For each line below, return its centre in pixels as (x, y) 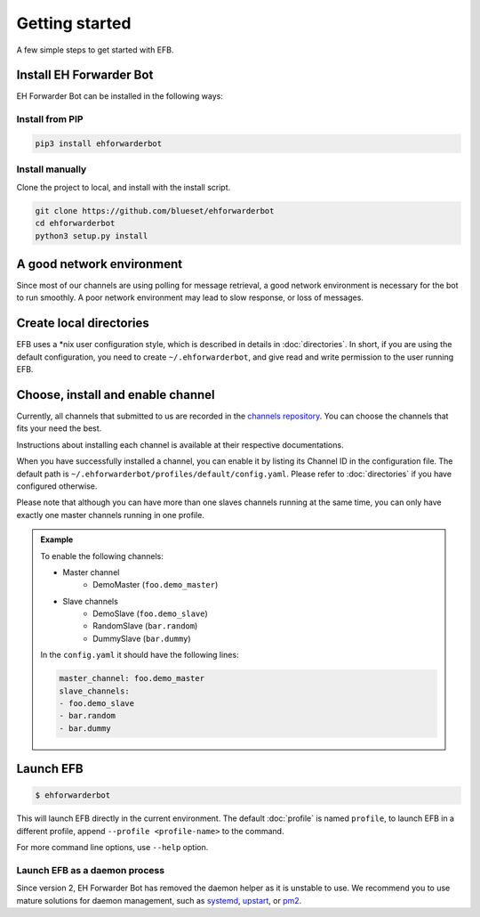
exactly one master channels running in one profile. (110, 515)
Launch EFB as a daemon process (90, 870)
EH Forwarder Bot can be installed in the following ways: (120, 96)
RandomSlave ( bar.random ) (145, 626)
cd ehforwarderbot (75, 223)
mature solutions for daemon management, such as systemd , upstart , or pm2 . (159, 900)
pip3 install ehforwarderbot (99, 144)
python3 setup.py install (92, 235)
